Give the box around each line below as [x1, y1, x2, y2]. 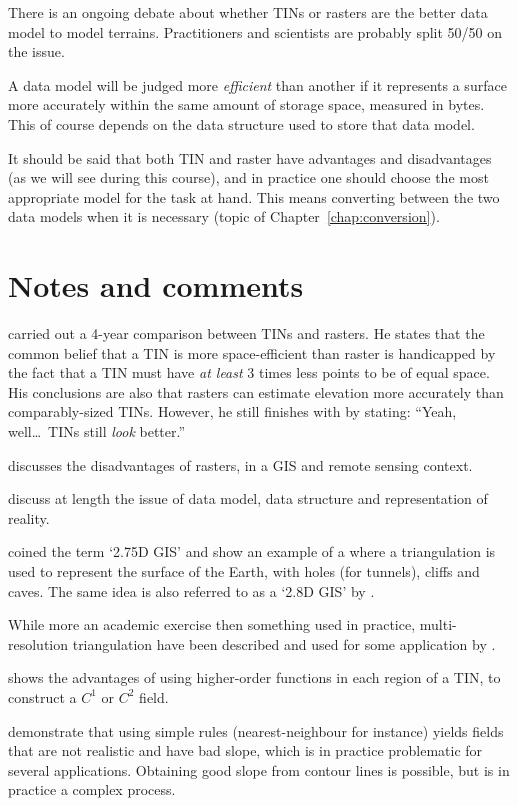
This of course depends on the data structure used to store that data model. [8, 113, 475, 134]
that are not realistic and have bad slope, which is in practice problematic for [8, 740, 483, 761]
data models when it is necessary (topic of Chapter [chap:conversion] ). [8, 206, 440, 227]
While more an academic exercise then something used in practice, [8, 614, 416, 635]
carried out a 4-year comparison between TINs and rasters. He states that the [8, 323, 485, 344]
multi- [419, 614, 457, 635]
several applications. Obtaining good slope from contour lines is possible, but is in [8, 759, 510, 780]
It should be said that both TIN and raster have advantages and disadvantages [8, 147, 492, 168]
